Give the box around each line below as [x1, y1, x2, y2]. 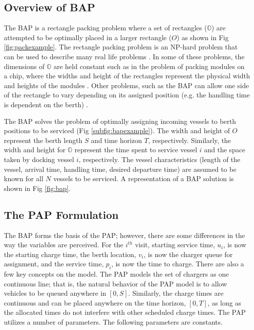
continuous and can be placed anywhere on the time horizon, [4, 297, 186, 307]
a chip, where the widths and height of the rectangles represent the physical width [4, 71, 250, 81]
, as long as [208, 297, 241, 307]
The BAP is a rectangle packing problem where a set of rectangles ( [4, 23, 207, 33]
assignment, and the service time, [4, 259, 104, 269]
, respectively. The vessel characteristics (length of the [79, 154, 240, 164]
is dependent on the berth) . [4, 99, 88, 109]
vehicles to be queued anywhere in [4, 288, 106, 298]
